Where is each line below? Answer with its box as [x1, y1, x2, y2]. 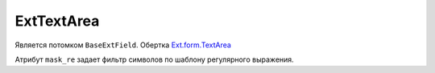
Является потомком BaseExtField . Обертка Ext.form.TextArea [14, 40, 231, 50]
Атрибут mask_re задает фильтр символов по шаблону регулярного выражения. [14, 55, 294, 64]
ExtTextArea [14, 12, 100, 30]
